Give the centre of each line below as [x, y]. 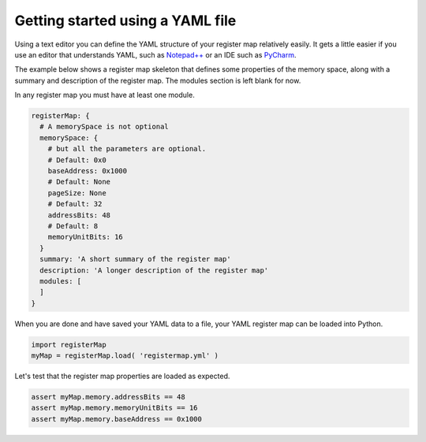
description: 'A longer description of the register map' [154, 270]
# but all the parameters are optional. [127, 149]
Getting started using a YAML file [125, 20]
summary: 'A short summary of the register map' [136, 259]
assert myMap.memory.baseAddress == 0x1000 [117, 419]
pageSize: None [77, 193]
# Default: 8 [73, 226]
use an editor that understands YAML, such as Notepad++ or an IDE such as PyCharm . [155, 54]
